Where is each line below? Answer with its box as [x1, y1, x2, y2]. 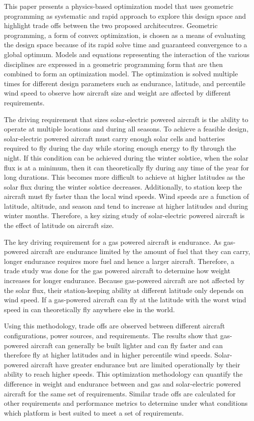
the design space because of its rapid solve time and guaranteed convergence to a [4, 39, 248, 50]
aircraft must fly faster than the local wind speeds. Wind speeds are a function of [4, 191, 249, 201]
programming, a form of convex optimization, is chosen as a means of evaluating [4, 30, 246, 40]
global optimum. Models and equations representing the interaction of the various [4, 49, 250, 59]
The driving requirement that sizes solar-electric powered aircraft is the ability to [4, 114, 249, 124]
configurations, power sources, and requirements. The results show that [4, 330, 218, 340]
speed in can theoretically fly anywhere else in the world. [4, 304, 175, 314]
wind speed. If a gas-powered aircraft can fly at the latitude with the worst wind [4, 294, 247, 305]
